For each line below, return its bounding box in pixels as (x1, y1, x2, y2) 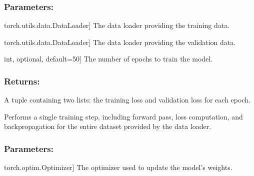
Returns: (4, 74, 40, 87)
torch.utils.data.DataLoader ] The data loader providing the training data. (4, 20, 230, 30)
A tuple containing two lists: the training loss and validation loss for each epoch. (4, 94, 250, 105)
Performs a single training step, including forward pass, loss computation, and (4, 111, 243, 121)
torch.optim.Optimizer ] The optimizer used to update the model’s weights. (4, 162, 232, 172)
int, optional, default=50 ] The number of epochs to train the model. (4, 53, 213, 64)
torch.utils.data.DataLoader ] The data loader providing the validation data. (4, 36, 236, 47)
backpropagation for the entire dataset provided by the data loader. (4, 121, 211, 131)
